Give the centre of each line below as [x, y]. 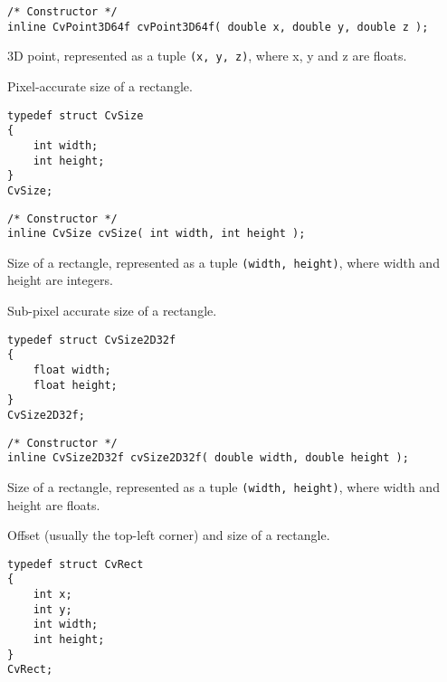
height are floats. [54, 504]
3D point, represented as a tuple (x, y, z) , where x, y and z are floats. [207, 56]
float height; [75, 385]
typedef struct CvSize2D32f [92, 340]
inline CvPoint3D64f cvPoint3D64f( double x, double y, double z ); [218, 27]
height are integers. [60, 280]
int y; [52, 609]
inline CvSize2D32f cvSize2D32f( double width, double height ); [208, 458]
